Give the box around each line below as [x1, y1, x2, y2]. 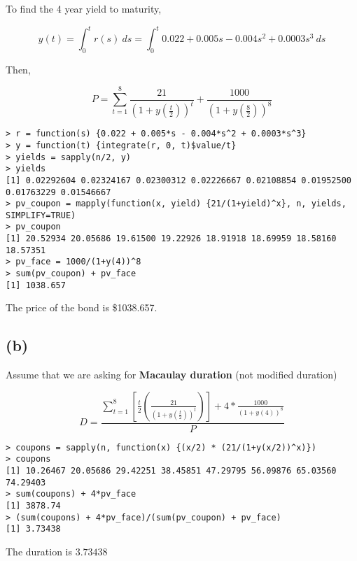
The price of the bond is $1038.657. [6, 300, 157, 315]
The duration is [6, 544, 73, 559]
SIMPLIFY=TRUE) [6, 210, 76, 220]
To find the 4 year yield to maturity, [6, 1, 162, 15]
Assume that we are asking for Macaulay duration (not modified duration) [6, 367, 337, 382]
